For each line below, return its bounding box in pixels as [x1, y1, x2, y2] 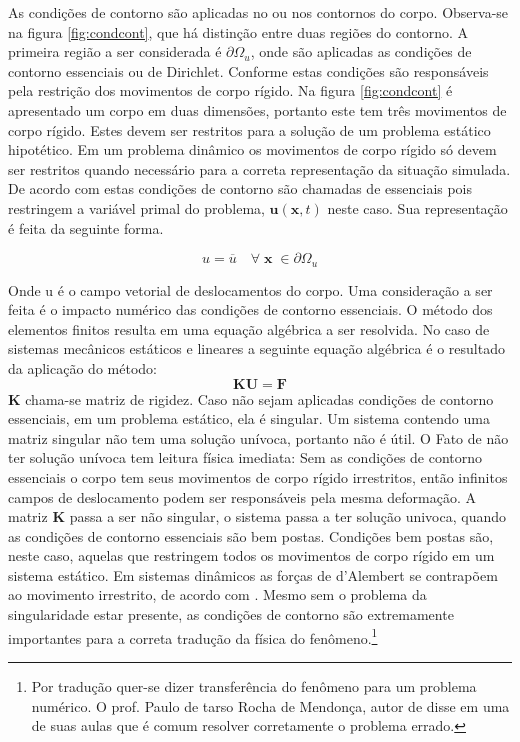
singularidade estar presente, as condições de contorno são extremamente [8, 604, 454, 625]
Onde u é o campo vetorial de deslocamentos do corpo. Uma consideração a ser [8, 279, 493, 300]
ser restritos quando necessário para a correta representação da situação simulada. [8, 158, 511, 179]
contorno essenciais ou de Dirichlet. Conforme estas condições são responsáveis [8, 60, 489, 81]
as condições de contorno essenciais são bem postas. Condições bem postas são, [8, 525, 494, 546]
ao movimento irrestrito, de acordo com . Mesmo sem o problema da [8, 584, 427, 605]
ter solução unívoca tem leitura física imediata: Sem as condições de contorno [8, 447, 483, 468]
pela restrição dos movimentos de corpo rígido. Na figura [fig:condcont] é [8, 80, 453, 101]
